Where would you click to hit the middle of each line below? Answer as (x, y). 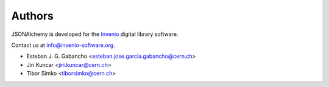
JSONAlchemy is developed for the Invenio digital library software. (95, 34)
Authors (33, 16)
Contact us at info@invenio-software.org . (63, 45)
